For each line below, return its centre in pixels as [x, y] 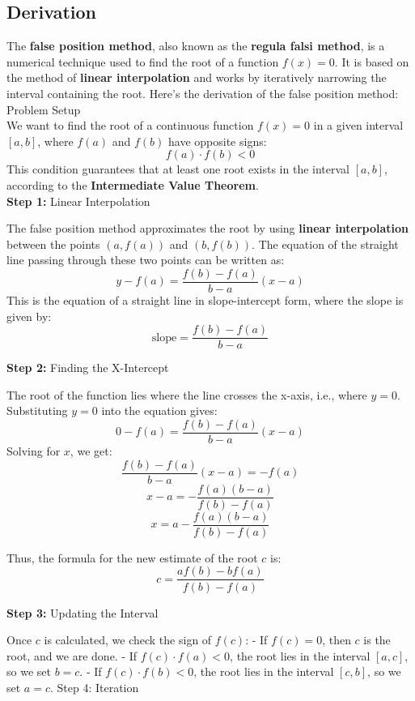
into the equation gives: [159, 410]
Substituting [37, 410]
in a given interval [358, 125]
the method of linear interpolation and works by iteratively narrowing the [197, 77]
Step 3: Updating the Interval [83, 612]
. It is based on [372, 61]
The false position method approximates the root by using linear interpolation [208, 228]
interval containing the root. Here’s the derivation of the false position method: [203, 93]
